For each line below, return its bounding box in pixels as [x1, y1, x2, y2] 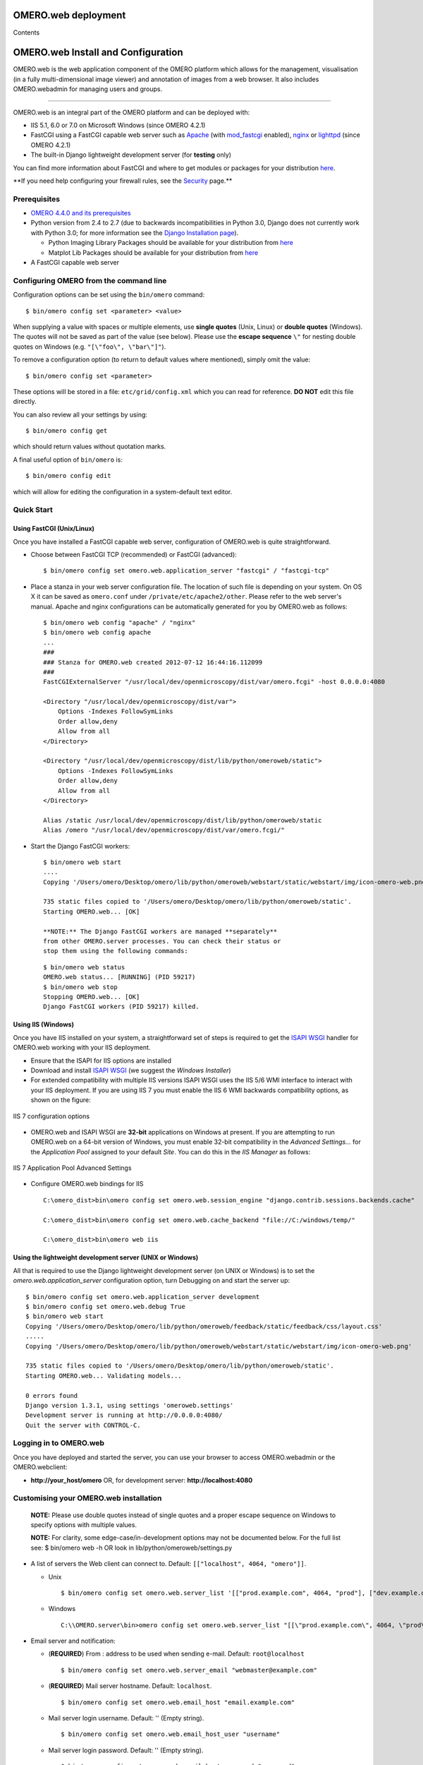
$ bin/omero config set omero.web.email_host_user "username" [61, 1730, 281, 1738]
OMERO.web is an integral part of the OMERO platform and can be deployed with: [13, 108, 250, 116]
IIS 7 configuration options [13, 1112, 90, 1120]
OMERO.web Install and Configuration [13, 47, 183, 59]
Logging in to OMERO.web [13, 1438, 105, 1448]
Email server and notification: [30, 1637, 116, 1645]
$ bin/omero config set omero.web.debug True [25, 1303, 186, 1310]
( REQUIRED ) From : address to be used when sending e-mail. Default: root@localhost [48, 1649, 305, 1658]
